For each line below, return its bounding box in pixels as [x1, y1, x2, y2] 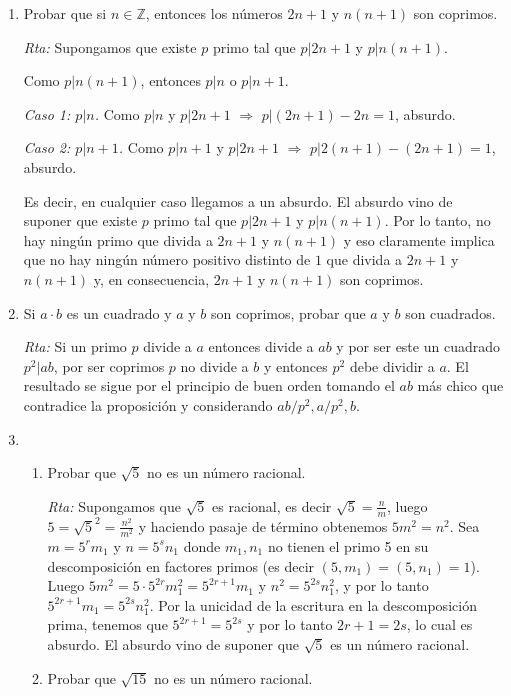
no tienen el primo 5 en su [267, 535, 429, 556]
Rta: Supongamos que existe [23, 36, 197, 57]
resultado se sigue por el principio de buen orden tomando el [23, 375, 395, 396]
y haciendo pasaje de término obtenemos [138, 515, 388, 536]
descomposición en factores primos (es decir [47, 555, 315, 576]
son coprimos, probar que [210, 302, 366, 323]
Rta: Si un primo [23, 336, 127, 357]
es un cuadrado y [66, 302, 172, 323]
